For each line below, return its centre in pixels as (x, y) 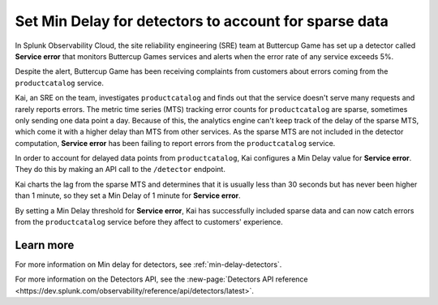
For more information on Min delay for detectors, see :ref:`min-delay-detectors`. (148, 264)
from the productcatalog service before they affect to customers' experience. (149, 222)
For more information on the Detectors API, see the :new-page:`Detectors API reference (161, 279)
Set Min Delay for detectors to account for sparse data (202, 21)
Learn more (45, 245)
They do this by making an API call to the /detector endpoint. (120, 170)
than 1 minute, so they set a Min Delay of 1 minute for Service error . (128, 195)
